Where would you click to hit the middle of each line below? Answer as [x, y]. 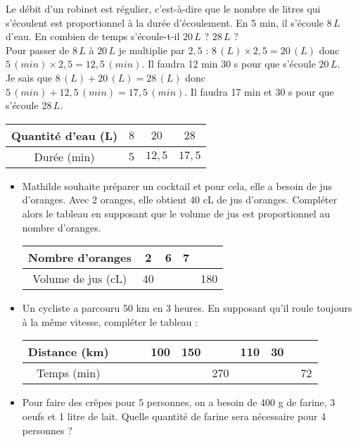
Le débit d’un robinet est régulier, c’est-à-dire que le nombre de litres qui [163, 8]
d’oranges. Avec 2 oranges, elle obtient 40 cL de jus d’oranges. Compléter [180, 200]
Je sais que [29, 77]
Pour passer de [38, 50]
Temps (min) [69, 373]
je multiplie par [152, 50]
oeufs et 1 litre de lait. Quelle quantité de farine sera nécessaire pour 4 [174, 416]
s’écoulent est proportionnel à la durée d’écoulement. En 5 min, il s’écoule [165, 22]
